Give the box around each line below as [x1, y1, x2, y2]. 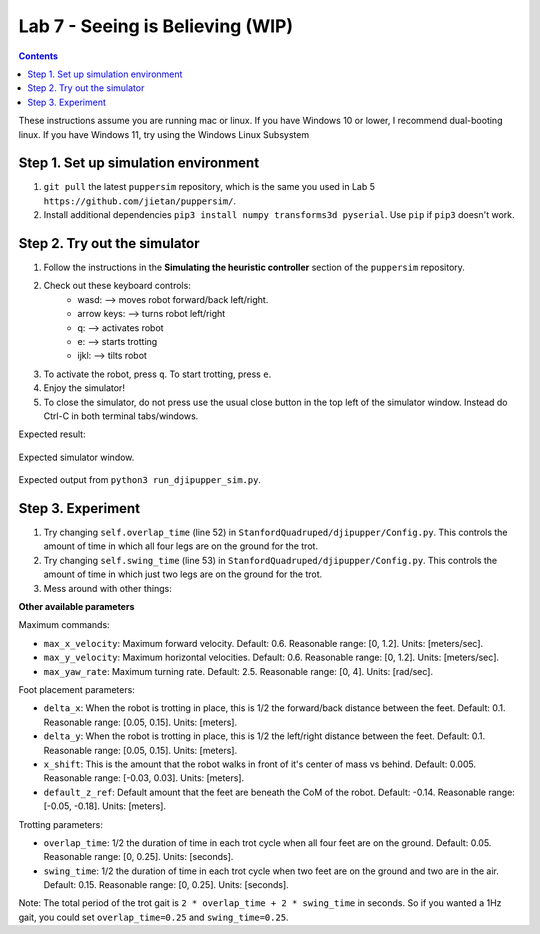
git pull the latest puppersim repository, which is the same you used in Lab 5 [43, 181, 375, 193]
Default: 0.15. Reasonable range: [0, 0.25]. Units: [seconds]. [43, 879, 289, 891]
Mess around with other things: [43, 582, 172, 594]
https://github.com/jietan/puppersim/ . [43, 195, 237, 207]
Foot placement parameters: [18, 683, 135, 695]
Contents [18, 50, 59, 62]
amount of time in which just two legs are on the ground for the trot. [43, 568, 323, 580]
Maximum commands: [18, 619, 110, 631]
